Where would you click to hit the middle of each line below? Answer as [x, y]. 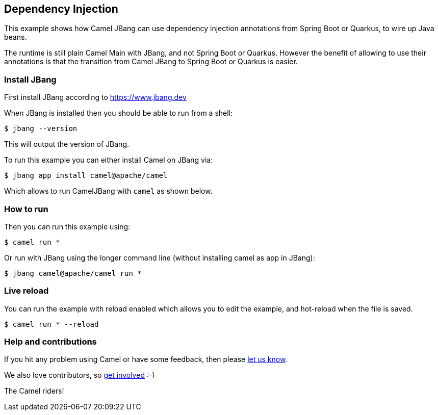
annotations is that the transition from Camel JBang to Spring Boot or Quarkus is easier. [151, 62]
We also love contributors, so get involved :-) [80, 375]
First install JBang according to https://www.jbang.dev [95, 97]
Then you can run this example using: [67, 226]
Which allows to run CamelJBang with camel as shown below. [108, 191]
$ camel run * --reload [51, 324]
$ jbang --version [41, 129]
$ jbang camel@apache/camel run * [73, 273]
